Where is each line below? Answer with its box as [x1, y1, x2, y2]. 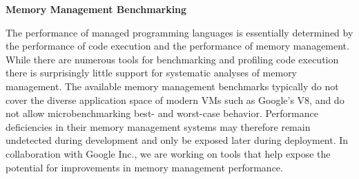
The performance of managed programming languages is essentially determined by [6, 25, 353, 39]
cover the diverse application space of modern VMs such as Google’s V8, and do [6, 92, 345, 107]
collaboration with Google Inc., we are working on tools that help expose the [6, 146, 331, 160]
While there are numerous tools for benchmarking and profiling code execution [6, 52, 339, 66]
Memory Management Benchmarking [6, 2, 187, 16]
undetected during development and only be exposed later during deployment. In [6, 133, 349, 147]
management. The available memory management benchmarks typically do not [6, 78, 339, 93]
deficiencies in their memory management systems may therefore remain [6, 119, 311, 134]
